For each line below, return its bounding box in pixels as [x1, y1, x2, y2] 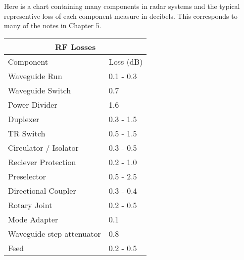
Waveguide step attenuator [8, 227, 101, 239]
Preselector [8, 170, 46, 182]
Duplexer [8, 113, 40, 125]
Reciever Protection [8, 156, 76, 168]
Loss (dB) [108, 55, 143, 67]
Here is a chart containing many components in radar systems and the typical [4, 1, 240, 11]
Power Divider [8, 98, 57, 110]
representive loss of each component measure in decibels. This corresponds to [4, 10, 238, 21]
